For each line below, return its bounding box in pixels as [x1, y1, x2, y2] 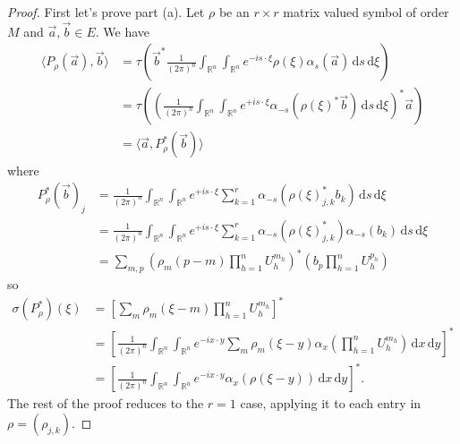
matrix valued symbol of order [283, 3, 449, 21]
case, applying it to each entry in [240, 394, 422, 413]
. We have [95, 21, 150, 40]
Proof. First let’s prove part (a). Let [7, 3, 205, 21]
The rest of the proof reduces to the [7, 394, 204, 413]
